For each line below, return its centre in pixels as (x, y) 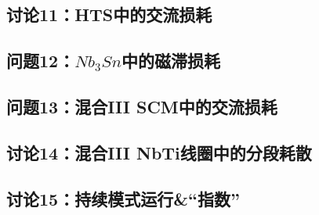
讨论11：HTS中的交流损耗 (109, 14)
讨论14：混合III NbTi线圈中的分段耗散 (159, 152)
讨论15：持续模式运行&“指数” (123, 198)
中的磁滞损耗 (171, 61)
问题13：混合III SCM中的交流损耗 (142, 106)
